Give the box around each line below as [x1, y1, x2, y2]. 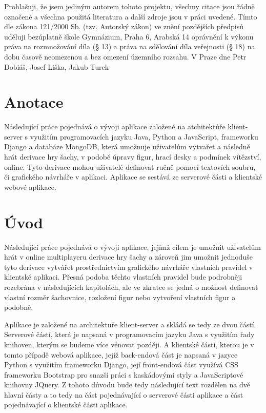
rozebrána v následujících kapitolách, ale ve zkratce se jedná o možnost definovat [4, 281, 258, 292]
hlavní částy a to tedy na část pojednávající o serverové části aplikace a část [4, 389, 243, 400]
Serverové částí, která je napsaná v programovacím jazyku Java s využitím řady [4, 329, 255, 340]
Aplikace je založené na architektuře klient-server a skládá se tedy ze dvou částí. [4, 319, 256, 329]
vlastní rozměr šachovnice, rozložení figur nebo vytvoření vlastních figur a [4, 291, 236, 302]
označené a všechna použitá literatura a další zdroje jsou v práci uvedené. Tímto [4, 11, 257, 22]
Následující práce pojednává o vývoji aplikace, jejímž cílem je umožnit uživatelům [4, 241, 261, 252]
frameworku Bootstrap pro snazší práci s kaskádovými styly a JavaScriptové [4, 369, 243, 380]
